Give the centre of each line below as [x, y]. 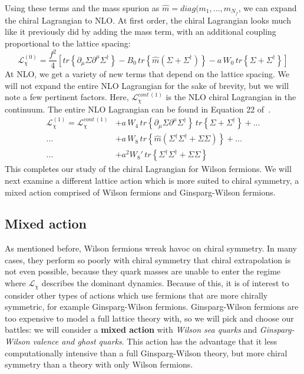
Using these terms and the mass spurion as [82, 8]
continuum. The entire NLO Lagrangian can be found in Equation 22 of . [138, 109]
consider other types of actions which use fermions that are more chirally [136, 295]
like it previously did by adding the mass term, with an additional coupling [141, 32]
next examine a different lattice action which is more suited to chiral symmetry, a [152, 180]
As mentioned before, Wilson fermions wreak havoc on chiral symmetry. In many [151, 248]
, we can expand [267, 8]
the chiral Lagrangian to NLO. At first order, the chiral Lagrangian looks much [148, 20]
